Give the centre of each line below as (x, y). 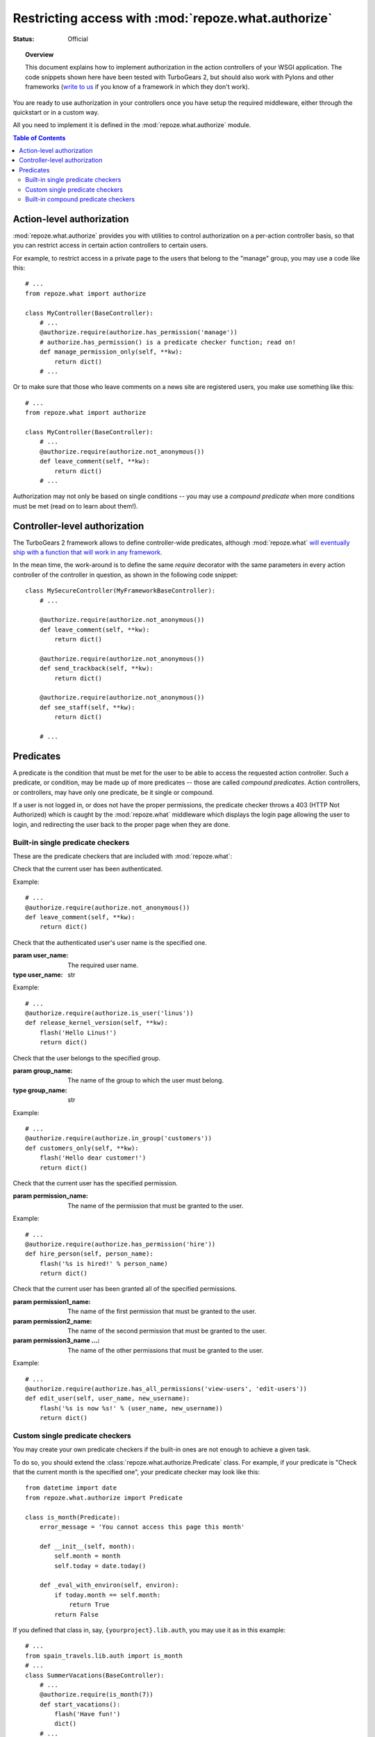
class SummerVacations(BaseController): (95, 1675)
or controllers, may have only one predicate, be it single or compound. (114, 792)
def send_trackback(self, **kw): (97, 668)
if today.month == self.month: (108, 1595)
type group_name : (40, 1090)
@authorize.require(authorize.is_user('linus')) (109, 1013)
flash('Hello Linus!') (78, 1032)
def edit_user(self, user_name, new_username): (108, 1399)
